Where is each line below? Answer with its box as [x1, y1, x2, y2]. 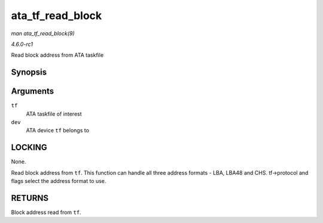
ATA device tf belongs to [26, 127, 90, 134]
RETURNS [11, 193, 49, 203]
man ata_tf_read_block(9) [11, 30, 75, 37]
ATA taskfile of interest [26, 110, 82, 117]
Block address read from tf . [11, 209, 81, 216]
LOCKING [11, 143, 47, 153]
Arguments [11, 86, 54, 97]
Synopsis [11, 67, 47, 78]
